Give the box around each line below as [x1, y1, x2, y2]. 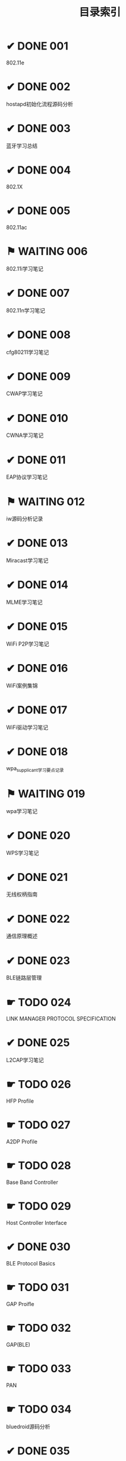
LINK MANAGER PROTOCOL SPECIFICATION [6, 1015, 116, 1022]
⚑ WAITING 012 [6, 495, 85, 508]
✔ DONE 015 [6, 620, 68, 634]
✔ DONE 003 [6, 122, 71, 135]
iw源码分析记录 [6, 515, 43, 522]
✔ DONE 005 [6, 204, 71, 218]
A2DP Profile [6, 1138, 37, 1145]
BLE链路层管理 [6, 974, 42, 981]
